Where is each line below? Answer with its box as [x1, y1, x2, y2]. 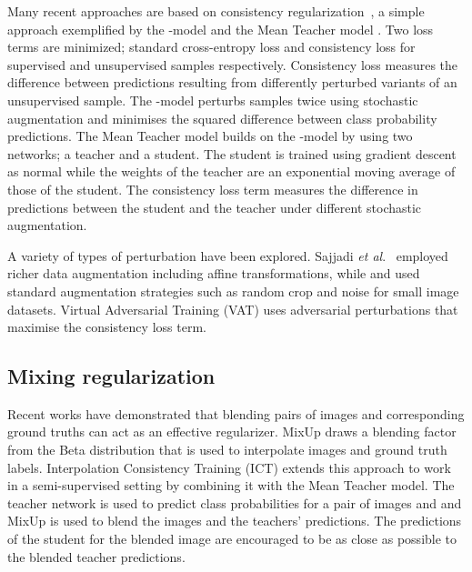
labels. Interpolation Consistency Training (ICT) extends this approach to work [7, 457, 451, 477]
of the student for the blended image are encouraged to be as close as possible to [7, 529, 457, 548]
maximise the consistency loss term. [7, 317, 206, 336]
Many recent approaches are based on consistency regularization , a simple [7, 2, 425, 20]
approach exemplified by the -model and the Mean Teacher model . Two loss [7, 19, 434, 38]
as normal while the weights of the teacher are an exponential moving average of [7, 162, 456, 181]
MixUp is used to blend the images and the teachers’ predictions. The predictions [7, 511, 462, 530]
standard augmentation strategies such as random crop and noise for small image [7, 281, 459, 300]
